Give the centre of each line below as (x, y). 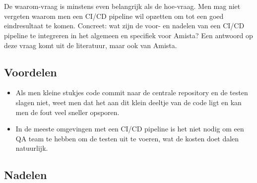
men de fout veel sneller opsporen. (67, 112)
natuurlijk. (32, 148)
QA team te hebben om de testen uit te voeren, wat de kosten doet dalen (127, 138)
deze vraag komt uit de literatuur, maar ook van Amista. (91, 45)
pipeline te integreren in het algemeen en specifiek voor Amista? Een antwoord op (128, 35)
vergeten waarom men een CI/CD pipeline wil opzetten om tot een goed (114, 16)
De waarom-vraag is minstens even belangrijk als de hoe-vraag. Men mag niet (122, 6)
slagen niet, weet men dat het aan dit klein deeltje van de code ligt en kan (128, 102)
